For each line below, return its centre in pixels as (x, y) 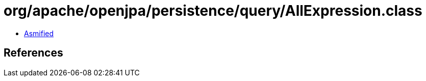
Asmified (39, 33)
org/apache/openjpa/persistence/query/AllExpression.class (213, 11)
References (33, 53)
